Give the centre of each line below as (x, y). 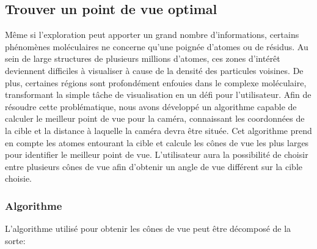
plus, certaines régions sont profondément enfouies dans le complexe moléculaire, (156, 82)
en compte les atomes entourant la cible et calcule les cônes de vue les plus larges (157, 142)
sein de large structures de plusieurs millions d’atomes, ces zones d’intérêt (143, 58)
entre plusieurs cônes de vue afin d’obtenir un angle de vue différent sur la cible (154, 166)
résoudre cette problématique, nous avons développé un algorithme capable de (151, 106)
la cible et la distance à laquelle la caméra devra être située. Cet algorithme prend (158, 130)
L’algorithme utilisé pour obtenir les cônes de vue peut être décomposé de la (148, 229)
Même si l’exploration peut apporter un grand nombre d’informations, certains (152, 35)
